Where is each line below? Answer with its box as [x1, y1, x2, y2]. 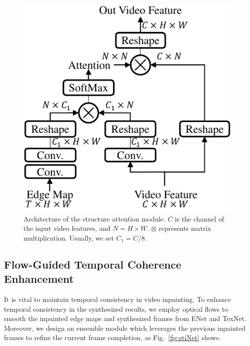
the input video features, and [23, 223, 111, 233]
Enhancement [4, 271, 74, 286]
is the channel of [175, 213, 224, 223]
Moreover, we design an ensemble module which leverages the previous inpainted [4, 322, 246, 333]
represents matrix [159, 223, 211, 233]
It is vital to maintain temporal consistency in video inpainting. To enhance [4, 294, 231, 304]
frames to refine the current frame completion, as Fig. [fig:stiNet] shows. [4, 332, 221, 343]
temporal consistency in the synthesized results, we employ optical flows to [4, 303, 228, 314]
